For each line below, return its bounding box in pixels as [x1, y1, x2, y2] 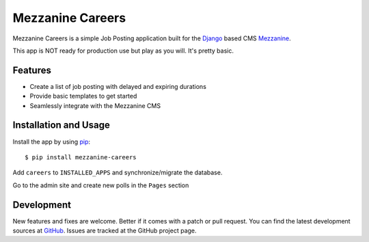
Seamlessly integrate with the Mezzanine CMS [29, 101, 161, 109]
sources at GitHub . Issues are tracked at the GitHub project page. [12, 226, 197, 234]
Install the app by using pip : [12, 137, 91, 146]
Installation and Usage [12, 120, 111, 131]
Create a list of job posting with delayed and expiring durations [29, 82, 206, 90]
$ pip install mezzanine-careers [25, 153, 137, 161]
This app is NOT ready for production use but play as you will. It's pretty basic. [12, 46, 234, 55]
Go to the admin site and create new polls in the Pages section [12, 181, 189, 189]
